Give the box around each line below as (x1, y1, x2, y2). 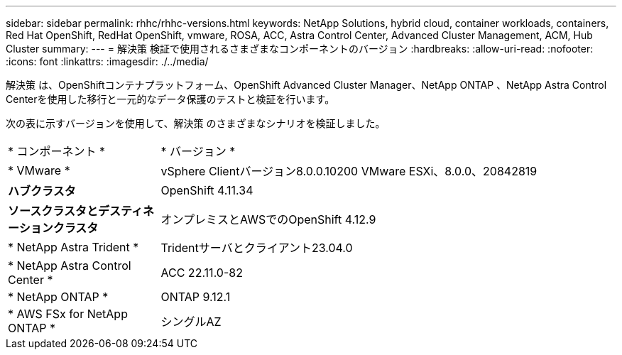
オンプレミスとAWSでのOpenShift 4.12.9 (160, 212, 376, 226)
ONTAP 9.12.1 (160, 290, 231, 304)
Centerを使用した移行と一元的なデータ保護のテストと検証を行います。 (6, 93, 335, 105)
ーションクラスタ (8, 221, 99, 235)
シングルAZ (160, 315, 222, 329)
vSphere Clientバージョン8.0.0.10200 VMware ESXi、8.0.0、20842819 (160, 164, 538, 178)
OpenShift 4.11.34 (160, 183, 253, 197)
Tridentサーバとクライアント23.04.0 (160, 241, 353, 255)
